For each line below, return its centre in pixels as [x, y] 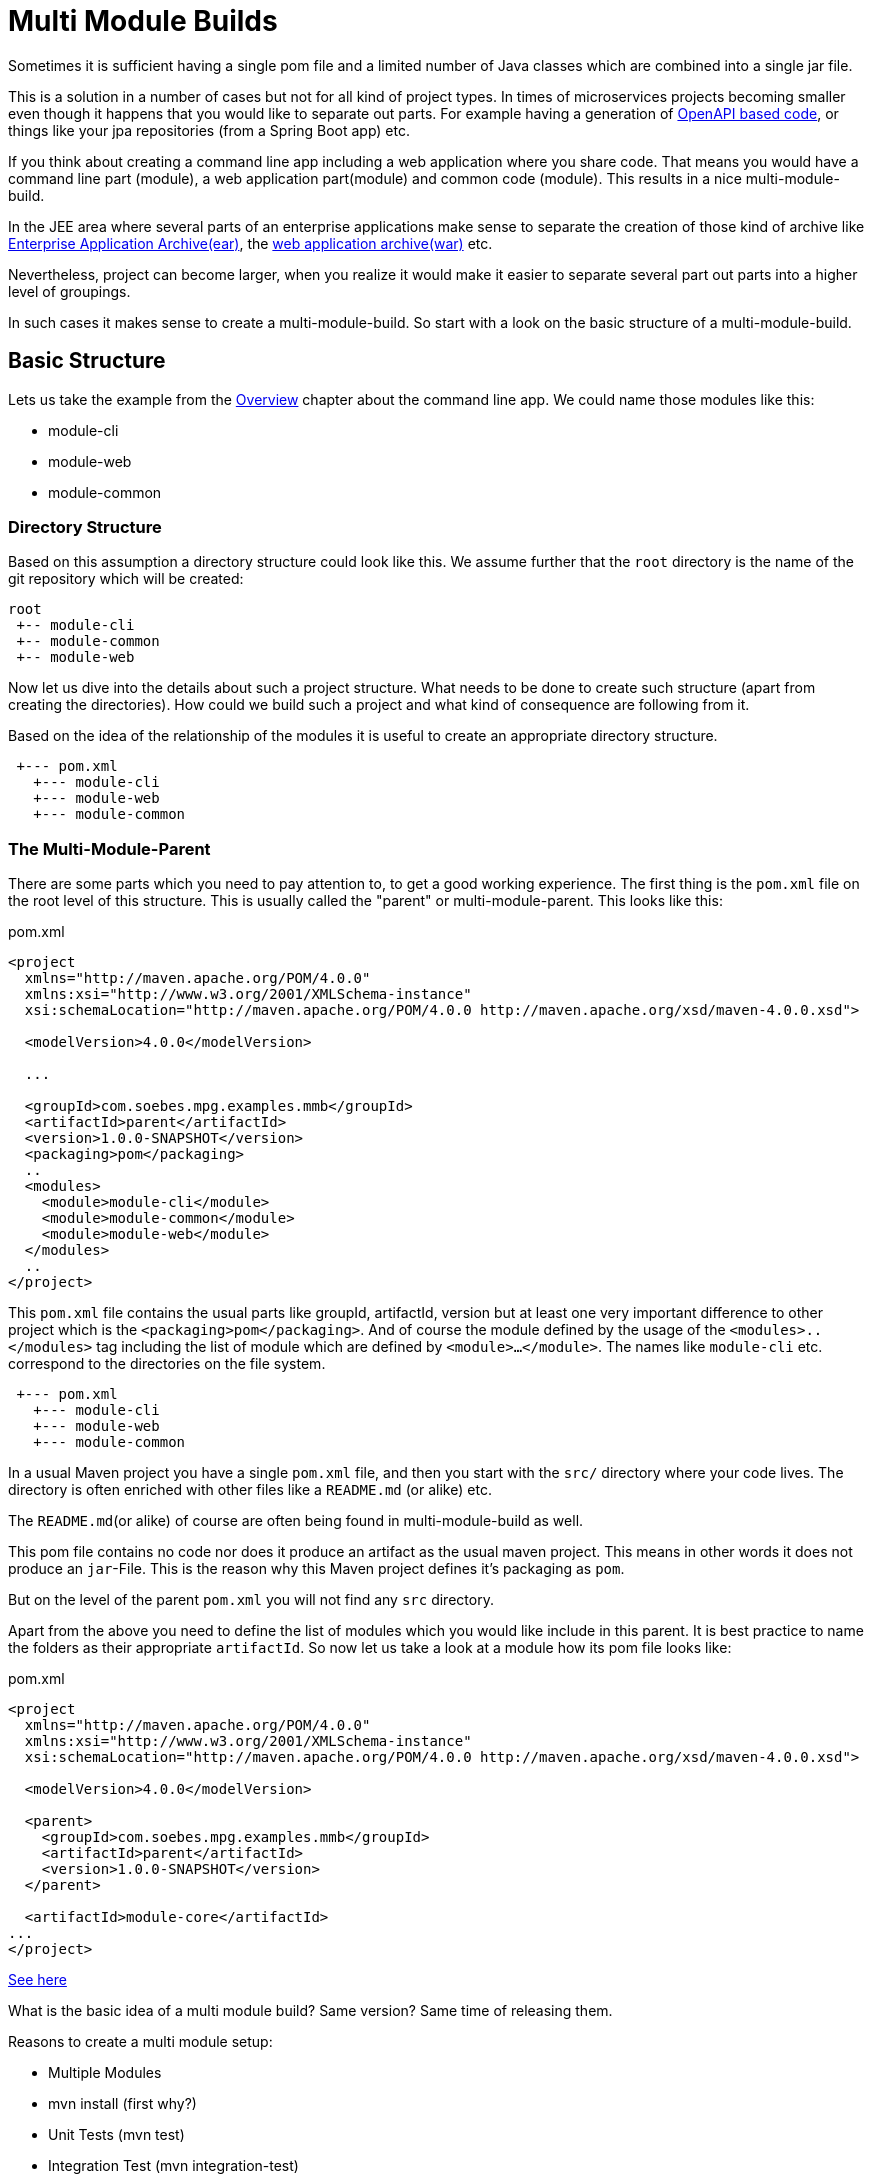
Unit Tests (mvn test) [116, 2135]
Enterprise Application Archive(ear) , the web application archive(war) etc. [250, 243]
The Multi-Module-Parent [109, 848]
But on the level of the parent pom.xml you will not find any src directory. [251, 1600]
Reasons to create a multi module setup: [140, 2042]
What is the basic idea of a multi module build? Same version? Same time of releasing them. [310, 2011]
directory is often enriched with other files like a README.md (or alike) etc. [250, 1490]
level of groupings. [69, 291]
